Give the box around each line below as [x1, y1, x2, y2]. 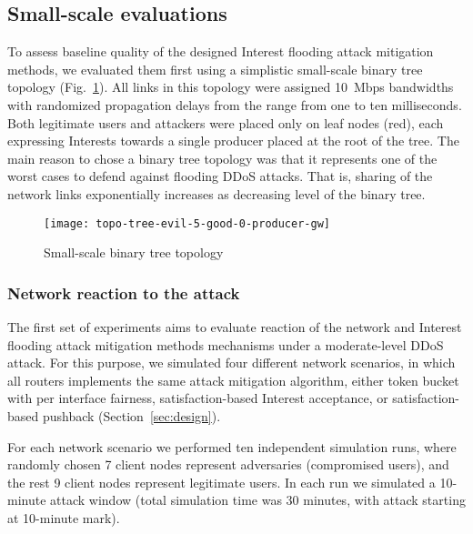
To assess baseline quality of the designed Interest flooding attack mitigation [7, 42, 434, 61]
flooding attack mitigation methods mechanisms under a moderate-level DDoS [7, 335, 444, 354]
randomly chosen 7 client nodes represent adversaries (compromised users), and [7, 455, 449, 474]
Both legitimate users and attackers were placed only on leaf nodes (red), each [7, 113, 444, 132]
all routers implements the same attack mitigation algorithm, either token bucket [7, 370, 459, 389]
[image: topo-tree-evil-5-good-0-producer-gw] [44, 217, 330, 230]
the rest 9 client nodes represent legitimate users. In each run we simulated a [7, 472, 436, 491]
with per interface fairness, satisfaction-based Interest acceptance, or [7, 388, 388, 408]
